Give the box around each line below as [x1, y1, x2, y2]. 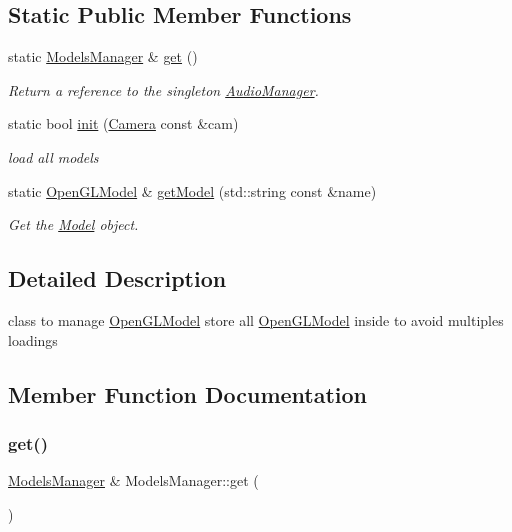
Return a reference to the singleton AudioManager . [8, 79, 319, 100]
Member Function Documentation [8, 378, 368, 409]
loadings [8, 329, 58, 350]
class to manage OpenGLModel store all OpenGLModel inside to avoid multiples [8, 309, 504, 330]
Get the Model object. [8, 214, 139, 235]
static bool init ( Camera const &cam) [8, 113, 239, 134]
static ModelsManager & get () [8, 46, 198, 67]
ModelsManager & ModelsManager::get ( [8, 470, 259, 491]
